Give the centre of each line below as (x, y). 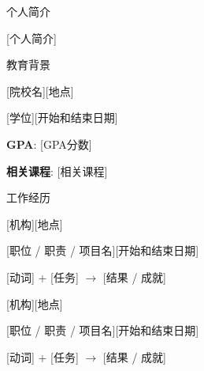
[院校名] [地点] (40, 91)
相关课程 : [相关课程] (57, 170)
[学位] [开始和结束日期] (62, 117)
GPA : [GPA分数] (49, 144)
